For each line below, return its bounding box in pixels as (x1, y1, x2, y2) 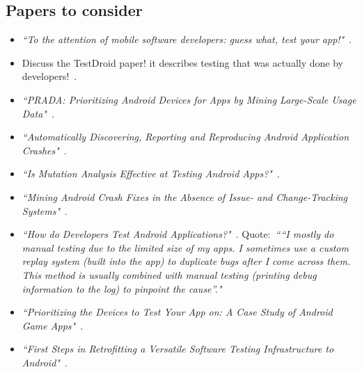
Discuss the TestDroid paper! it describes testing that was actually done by (22, 55, 343, 70)
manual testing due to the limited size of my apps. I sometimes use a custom (22, 240, 349, 254)
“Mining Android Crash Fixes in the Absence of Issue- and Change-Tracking (22, 189, 348, 204)
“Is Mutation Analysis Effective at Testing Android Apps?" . (22, 166, 280, 181)
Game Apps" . (22, 318, 84, 332)
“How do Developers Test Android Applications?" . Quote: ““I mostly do (22, 227, 334, 241)
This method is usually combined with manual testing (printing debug (22, 267, 317, 282)
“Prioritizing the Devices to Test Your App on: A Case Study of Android (22, 305, 333, 319)
